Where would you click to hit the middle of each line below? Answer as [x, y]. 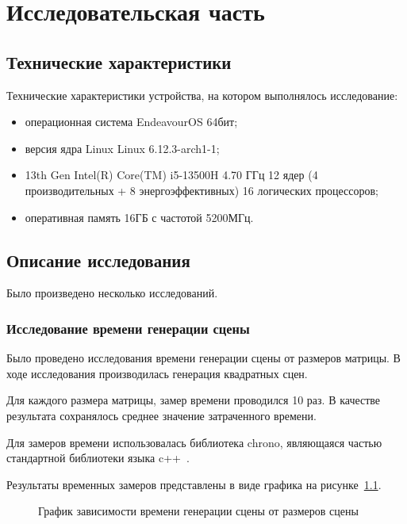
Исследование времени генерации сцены [128, 328]
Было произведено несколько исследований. [112, 293]
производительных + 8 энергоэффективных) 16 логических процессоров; [202, 190]
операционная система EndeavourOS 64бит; [131, 122]
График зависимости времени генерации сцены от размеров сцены [198, 511]
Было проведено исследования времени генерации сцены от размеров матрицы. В [203, 358]
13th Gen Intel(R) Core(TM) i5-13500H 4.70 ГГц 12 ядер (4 [171, 175]
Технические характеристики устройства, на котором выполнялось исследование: [202, 95]
